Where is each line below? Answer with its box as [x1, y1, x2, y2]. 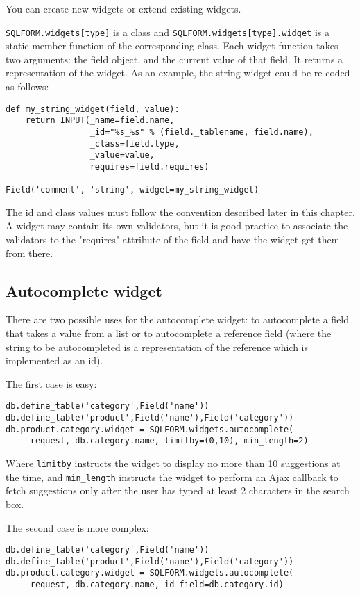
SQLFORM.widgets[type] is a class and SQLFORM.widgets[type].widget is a [6, 24, 329, 39]
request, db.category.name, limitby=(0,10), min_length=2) [30, 436, 309, 446]
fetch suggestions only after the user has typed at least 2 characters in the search [6, 483, 350, 498]
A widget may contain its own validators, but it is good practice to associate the [6, 218, 348, 233]
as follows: [6, 79, 49, 94]
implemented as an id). [6, 353, 103, 368]
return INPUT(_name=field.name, [25, 115, 175, 126]
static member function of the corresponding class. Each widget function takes [6, 38, 338, 53]
